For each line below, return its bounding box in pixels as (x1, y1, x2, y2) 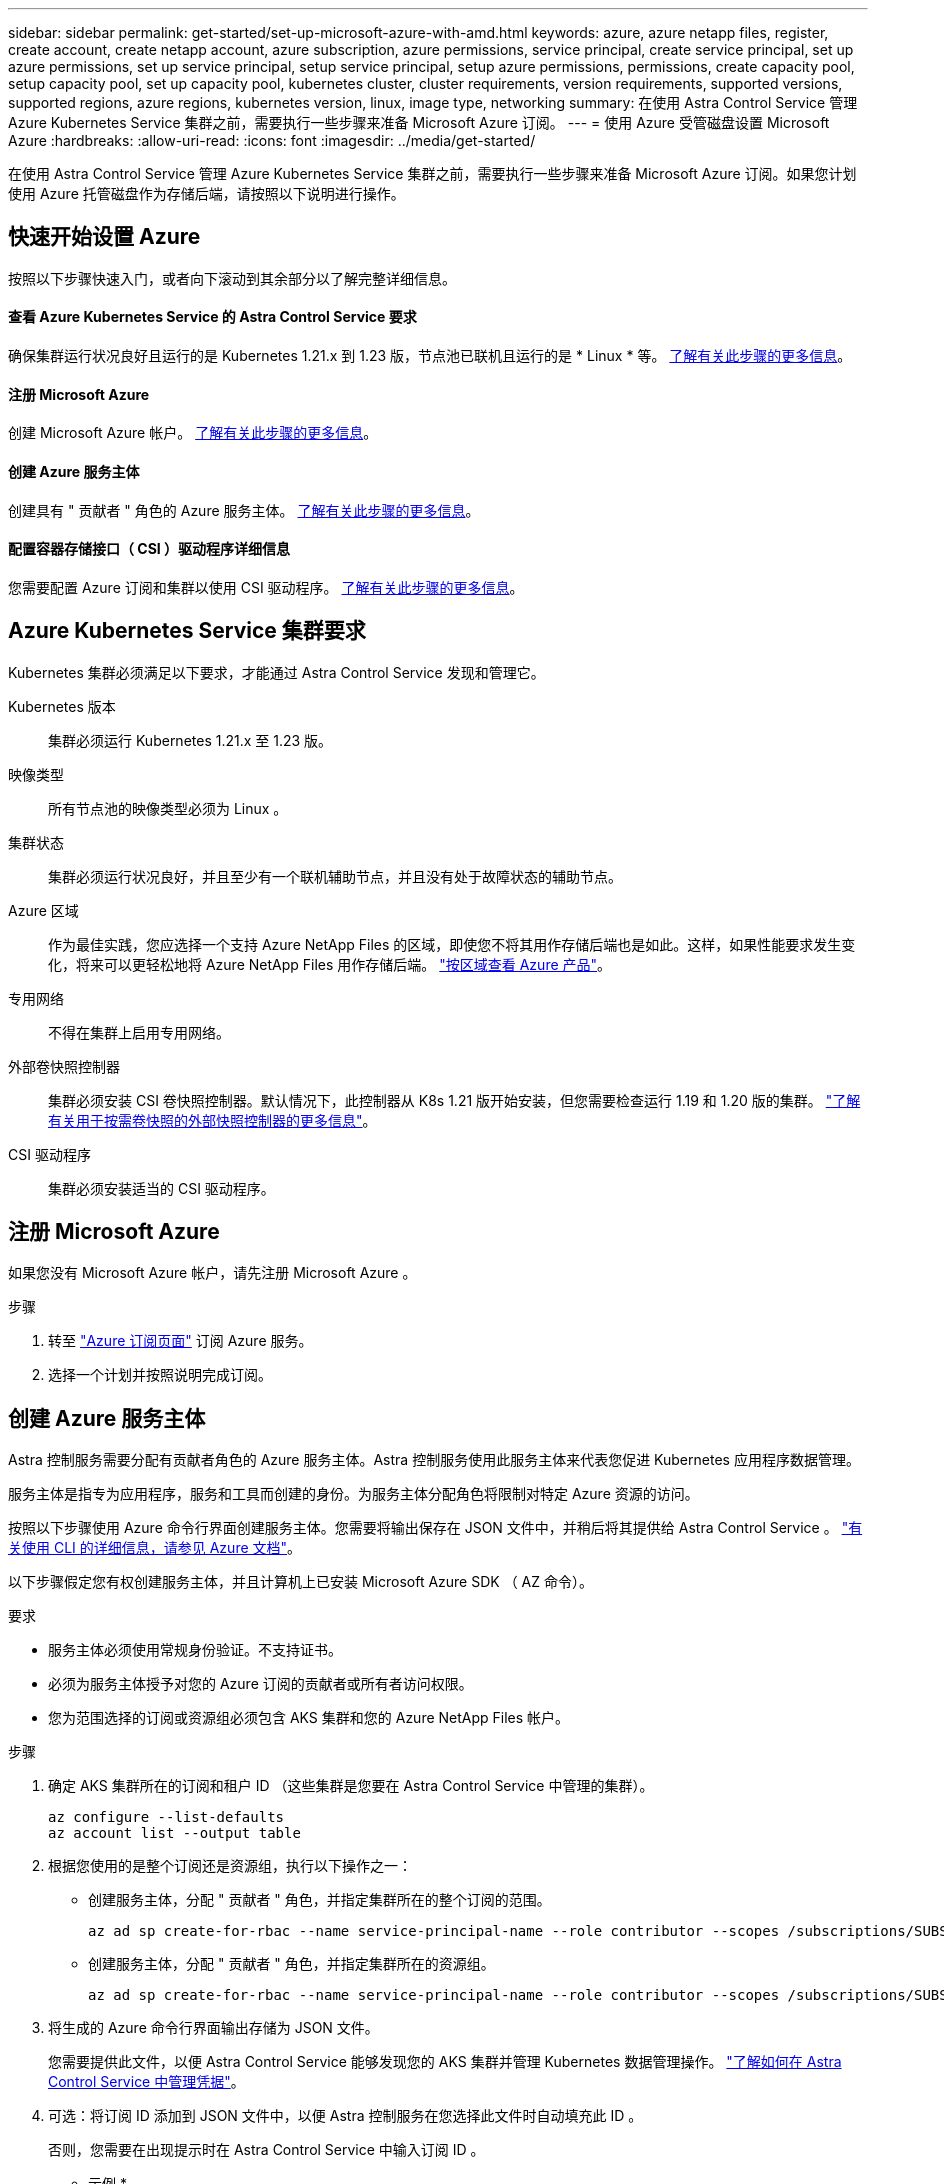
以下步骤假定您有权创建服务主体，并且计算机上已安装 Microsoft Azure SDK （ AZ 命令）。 (8, 1573, 593, 1591)
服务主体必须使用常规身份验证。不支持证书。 (48, 1641, 342, 1659)
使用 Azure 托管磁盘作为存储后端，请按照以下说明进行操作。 (8, 185, 405, 202)
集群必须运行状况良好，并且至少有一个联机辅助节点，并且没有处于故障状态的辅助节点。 (48, 867, 622, 885)
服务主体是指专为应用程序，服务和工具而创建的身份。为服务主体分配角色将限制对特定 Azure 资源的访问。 (8, 1485, 699, 1503)
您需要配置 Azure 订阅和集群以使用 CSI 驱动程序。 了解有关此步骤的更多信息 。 (8, 578, 524, 596)
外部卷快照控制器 (8, 1057, 120, 1075)
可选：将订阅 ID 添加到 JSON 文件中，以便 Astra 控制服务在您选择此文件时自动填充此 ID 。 (48, 2107, 643, 2125)
